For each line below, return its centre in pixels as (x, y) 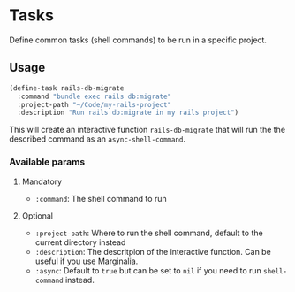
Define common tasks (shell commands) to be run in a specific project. (138, 40)
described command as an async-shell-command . (98, 139)
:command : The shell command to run (101, 198)
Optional (37, 215)
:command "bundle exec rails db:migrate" (95, 96)
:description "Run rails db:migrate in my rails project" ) (128, 113)
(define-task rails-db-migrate (67, 88)
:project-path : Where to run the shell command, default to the (149, 233)
